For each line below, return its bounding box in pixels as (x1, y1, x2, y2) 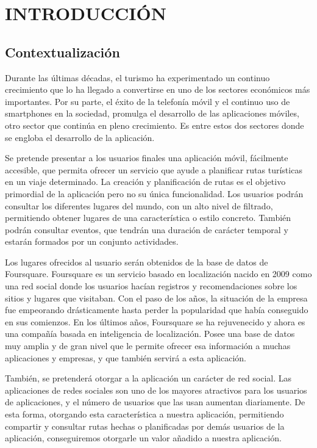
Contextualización (5, 42, 120, 61)
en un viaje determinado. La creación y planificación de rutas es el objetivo (5, 175, 286, 188)
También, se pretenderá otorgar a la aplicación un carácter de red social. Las (5, 372, 292, 385)
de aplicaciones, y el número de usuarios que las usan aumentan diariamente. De (5, 396, 305, 408)
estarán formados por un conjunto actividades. (5, 235, 179, 248)
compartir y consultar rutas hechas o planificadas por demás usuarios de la (5, 419, 285, 432)
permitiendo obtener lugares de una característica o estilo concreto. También (5, 211, 291, 224)
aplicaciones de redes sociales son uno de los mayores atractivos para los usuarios (5, 383, 307, 396)
